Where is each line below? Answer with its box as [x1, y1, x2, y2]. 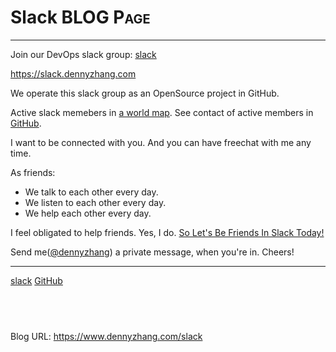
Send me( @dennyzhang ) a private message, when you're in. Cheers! [10, 246, 295, 258]
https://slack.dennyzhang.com [10, 67, 137, 80]
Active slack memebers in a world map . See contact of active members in [10, 106, 314, 118]
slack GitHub [10, 274, 63, 286]
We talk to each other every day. [24, 186, 159, 198]
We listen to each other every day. [24, 196, 167, 208]
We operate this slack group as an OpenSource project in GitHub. [10, 87, 280, 99]
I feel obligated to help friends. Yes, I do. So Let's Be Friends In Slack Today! [10, 226, 325, 238]
